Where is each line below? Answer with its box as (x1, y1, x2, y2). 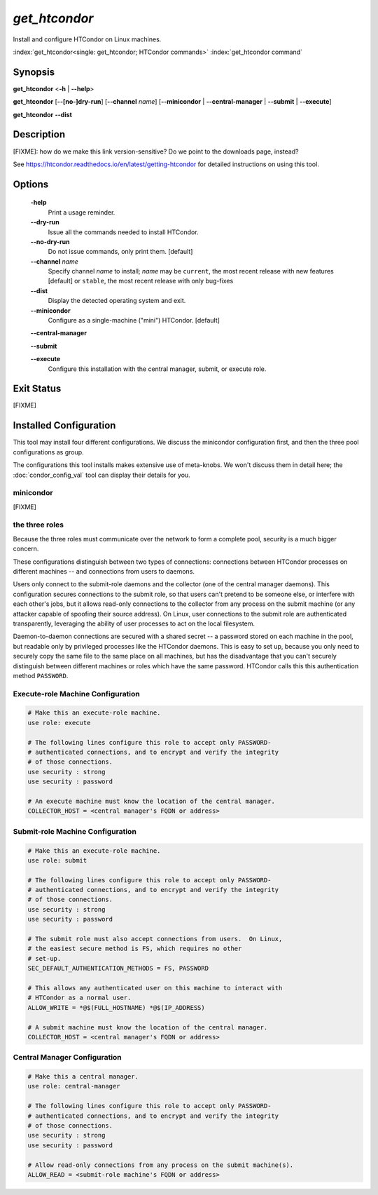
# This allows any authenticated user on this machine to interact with (27, 984, 283, 992)
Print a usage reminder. (48, 208, 115, 217)
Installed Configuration (13, 419, 116, 431)
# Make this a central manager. (27, 1073, 139, 1081)
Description (13, 128, 66, 140)
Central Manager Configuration (13, 1053, 122, 1062)
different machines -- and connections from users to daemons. (13, 567, 195, 576)
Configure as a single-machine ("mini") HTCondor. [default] (48, 316, 220, 325)
